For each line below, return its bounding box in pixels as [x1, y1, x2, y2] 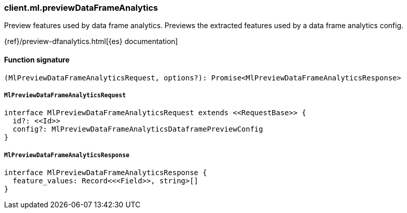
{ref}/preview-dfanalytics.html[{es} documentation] [4, 37, 178, 46]
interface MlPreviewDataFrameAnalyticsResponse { [4, 168, 207, 177]
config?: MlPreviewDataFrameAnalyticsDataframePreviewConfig [12, 125, 263, 134]
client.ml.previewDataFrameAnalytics [4, 3, 158, 13]
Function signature [4, 55, 70, 64]
